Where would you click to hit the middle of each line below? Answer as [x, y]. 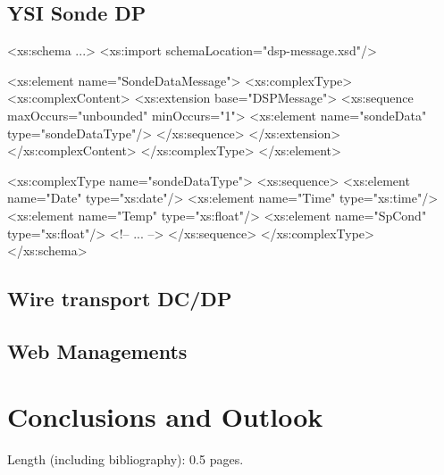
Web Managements [97, 350]
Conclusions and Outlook [165, 417]
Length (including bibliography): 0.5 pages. [126, 459]
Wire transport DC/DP [120, 299]
